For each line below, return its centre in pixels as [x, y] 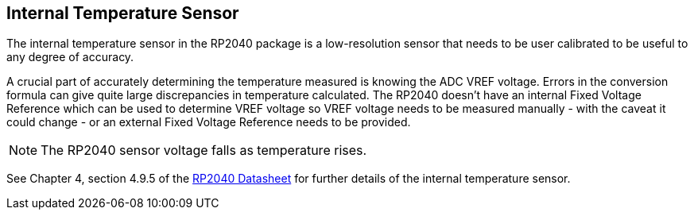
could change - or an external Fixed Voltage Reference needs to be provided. [209, 122]
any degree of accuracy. [70, 57]
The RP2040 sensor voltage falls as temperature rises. [204, 150]
